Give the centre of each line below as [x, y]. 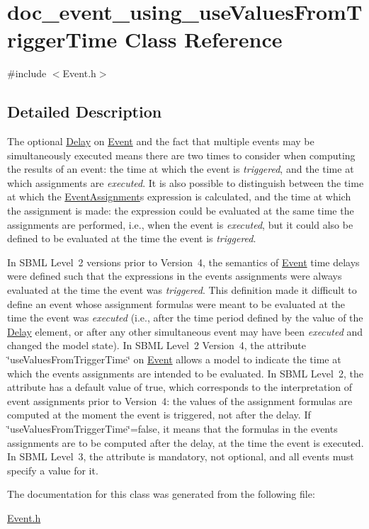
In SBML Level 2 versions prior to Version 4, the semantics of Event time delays [183, 262]
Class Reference [204, 39]
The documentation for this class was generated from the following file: [161, 494]
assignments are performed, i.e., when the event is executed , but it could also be [180, 224]
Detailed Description [85, 112]
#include [27, 73]
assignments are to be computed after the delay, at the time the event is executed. [186, 442]
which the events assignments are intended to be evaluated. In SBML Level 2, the [185, 373]
